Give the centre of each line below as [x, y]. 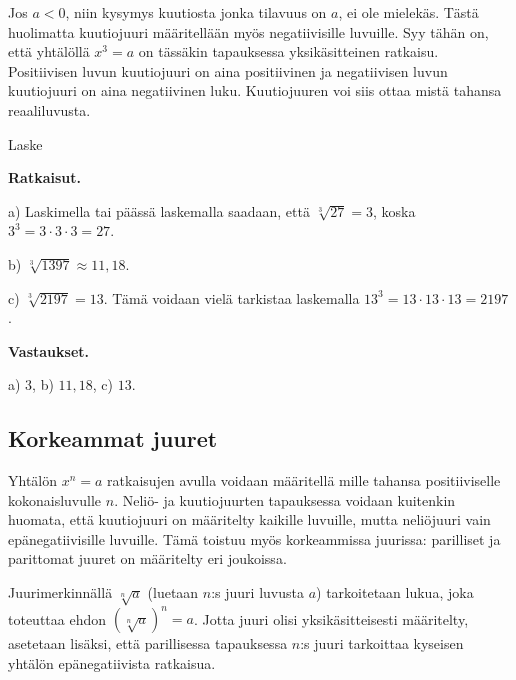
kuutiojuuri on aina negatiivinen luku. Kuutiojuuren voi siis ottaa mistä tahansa [255, 90]
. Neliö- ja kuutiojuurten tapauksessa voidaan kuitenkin [285, 499]
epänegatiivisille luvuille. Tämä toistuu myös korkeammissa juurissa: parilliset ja [254, 538]
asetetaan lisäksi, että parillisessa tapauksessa [148, 643]
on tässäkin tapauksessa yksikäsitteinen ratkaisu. [288, 51]
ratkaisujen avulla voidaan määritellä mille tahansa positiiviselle [304, 480]
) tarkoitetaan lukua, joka [395, 592]
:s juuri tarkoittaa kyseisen [382, 643]
